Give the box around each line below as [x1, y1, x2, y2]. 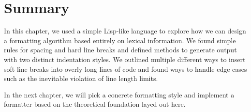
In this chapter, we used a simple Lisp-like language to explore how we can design [4, 26, 246, 36]
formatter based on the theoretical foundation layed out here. [4, 99, 186, 109]
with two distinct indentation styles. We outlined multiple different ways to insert [4, 54, 246, 64]
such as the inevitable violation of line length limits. [4, 73, 158, 83]
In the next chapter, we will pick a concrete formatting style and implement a [4, 89, 235, 99]
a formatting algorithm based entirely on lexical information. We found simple [4, 35, 236, 45]
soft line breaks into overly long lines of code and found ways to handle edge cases [4, 64, 247, 74]
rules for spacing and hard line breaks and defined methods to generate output [4, 45, 237, 55]
